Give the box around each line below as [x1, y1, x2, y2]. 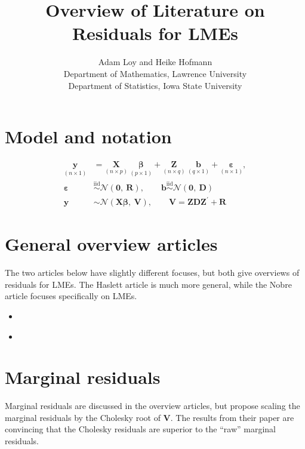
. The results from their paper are [170, 411, 294, 423]
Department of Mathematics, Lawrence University [63, 67, 247, 79]
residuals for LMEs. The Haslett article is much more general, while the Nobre [5, 278, 292, 290]
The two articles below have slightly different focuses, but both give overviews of [5, 266, 300, 279]
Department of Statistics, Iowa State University [68, 79, 242, 91]
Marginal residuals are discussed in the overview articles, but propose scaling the [5, 399, 300, 412]
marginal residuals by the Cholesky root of [5, 411, 161, 423]
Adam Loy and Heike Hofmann [98, 56, 212, 68]
